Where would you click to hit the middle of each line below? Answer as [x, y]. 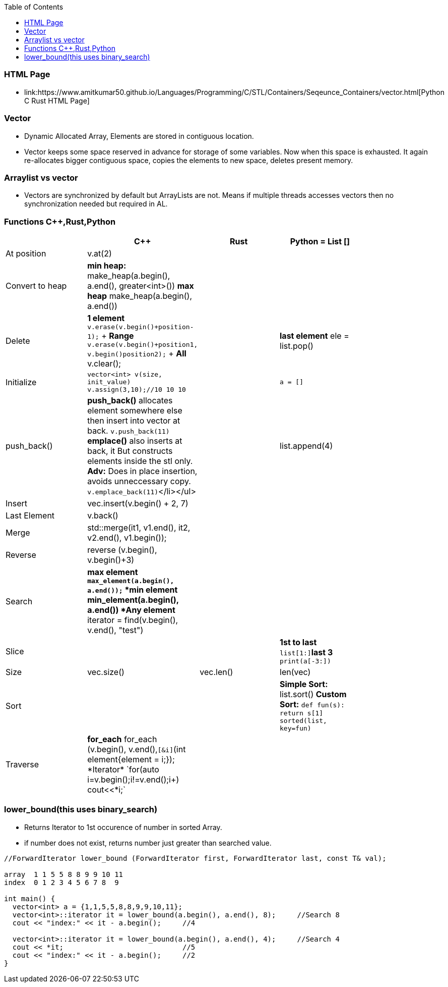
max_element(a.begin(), [131, 581]
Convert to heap [36, 286]
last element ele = [314, 336]
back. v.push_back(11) [129, 431]
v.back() [103, 515]
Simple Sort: [304, 684]
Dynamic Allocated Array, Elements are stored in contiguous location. [139, 136]
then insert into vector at [134, 421]
